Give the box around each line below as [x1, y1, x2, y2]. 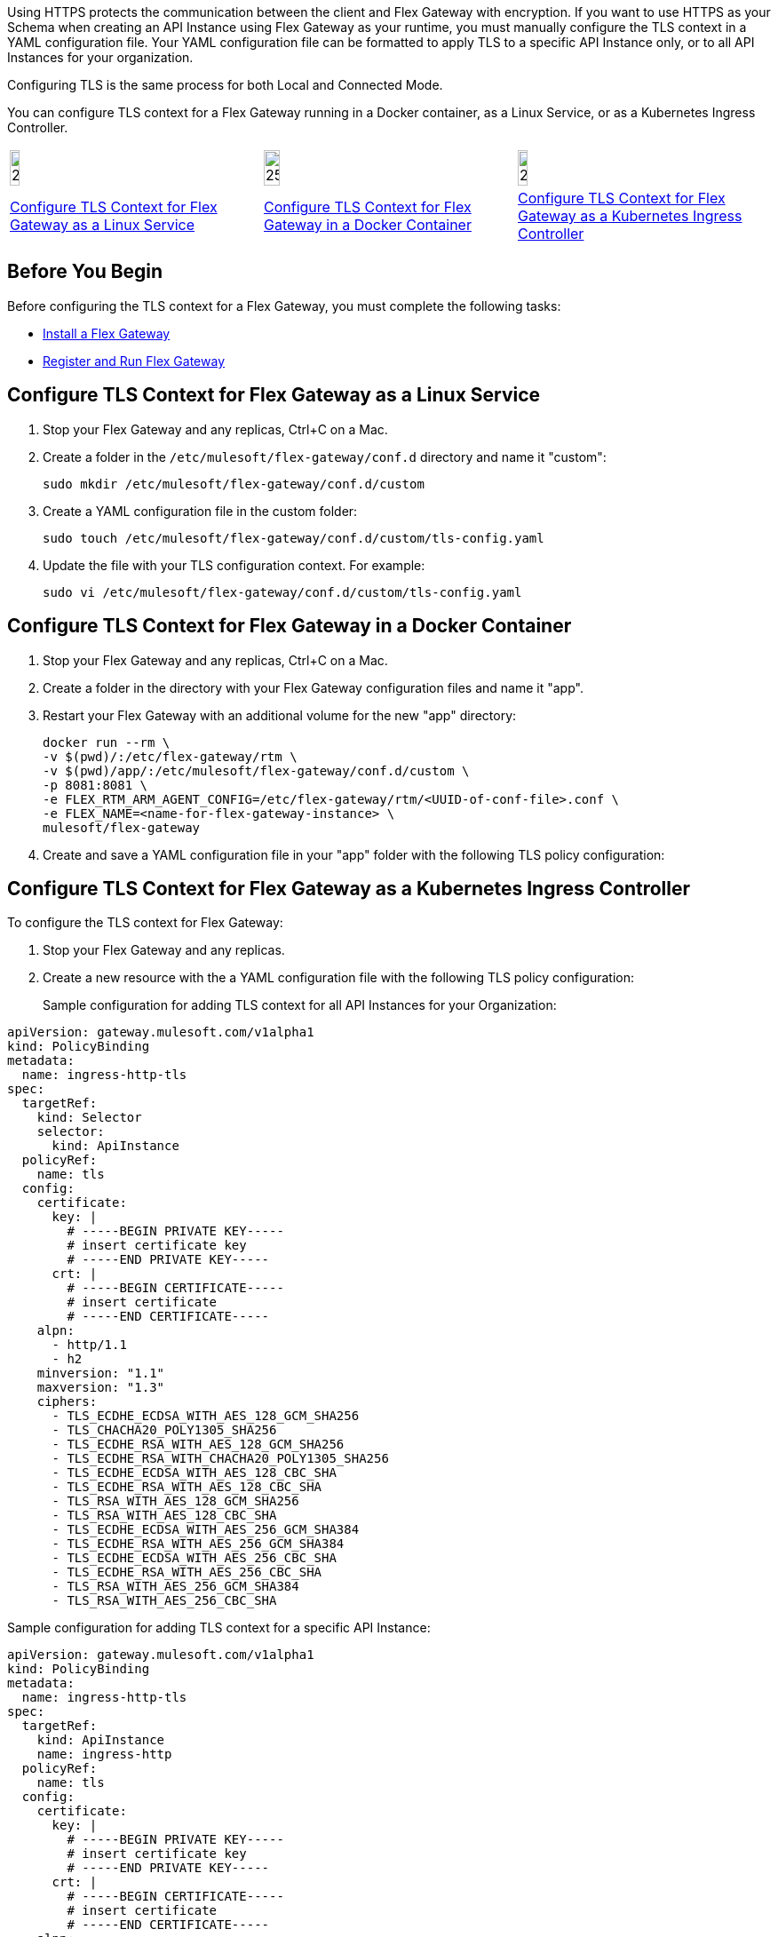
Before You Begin [7, 260, 163, 283]
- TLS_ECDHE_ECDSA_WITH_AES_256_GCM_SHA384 [52, 1522, 360, 1537]
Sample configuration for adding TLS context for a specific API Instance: [7, 1620, 431, 1636]
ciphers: [36, 1394, 98, 1409]
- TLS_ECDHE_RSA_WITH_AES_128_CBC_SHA [52, 1480, 322, 1495]
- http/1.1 [52, 1338, 127, 1353]
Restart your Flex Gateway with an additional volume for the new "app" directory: [43, 707, 517, 723]
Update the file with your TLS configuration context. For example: [43, 557, 425, 573]
